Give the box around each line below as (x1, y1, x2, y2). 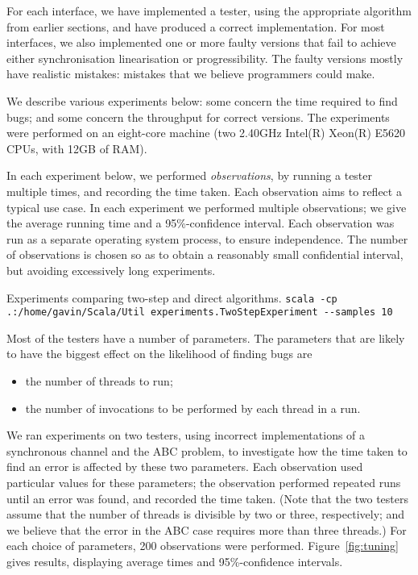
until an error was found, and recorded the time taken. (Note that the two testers (6, 490, 409, 506)
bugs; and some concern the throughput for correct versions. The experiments (6, 108, 390, 125)
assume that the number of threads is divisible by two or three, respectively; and (6, 506, 405, 523)
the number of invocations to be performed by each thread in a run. (25, 399, 361, 416)
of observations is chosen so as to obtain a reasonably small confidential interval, (6, 246, 404, 263)
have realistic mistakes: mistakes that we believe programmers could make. (6, 65, 375, 82)
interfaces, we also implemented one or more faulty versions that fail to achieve (6, 34, 396, 51)
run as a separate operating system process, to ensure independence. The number (6, 230, 408, 247)
